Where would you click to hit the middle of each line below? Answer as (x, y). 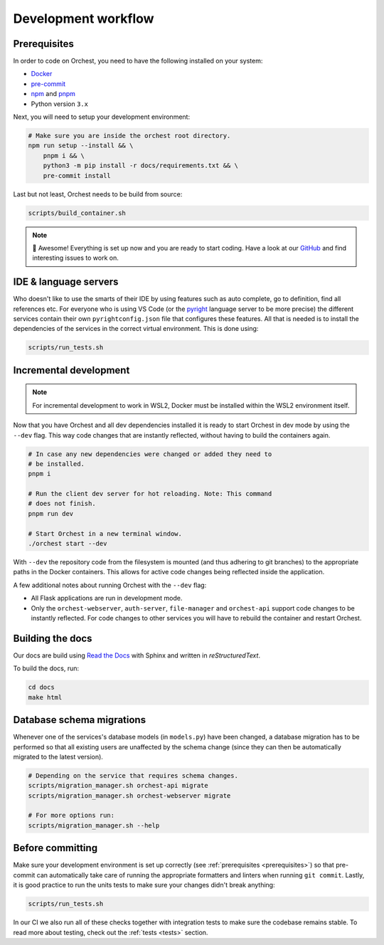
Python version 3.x (60, 104)
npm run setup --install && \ (81, 146)
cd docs (41, 687)
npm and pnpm (53, 94)
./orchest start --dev (68, 544)
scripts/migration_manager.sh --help (94, 825)
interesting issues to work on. (75, 258)
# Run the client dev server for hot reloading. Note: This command (150, 494)
